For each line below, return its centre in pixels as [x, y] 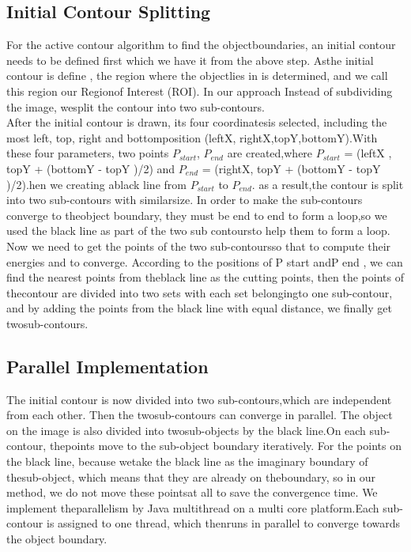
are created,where [270, 153]
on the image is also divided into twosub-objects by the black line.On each [186, 430]
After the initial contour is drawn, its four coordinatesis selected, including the [197, 122]
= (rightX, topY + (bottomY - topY [291, 168]
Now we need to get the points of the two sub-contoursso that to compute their [199, 246]
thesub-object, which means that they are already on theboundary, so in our [191, 476]
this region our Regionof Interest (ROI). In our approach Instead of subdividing [200, 91]
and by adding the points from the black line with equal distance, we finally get [199, 308]
